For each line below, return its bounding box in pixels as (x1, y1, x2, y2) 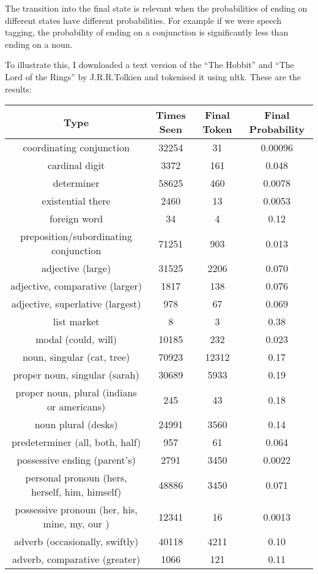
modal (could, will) (35, 332, 117, 347)
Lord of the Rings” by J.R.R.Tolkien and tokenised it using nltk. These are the (5, 70, 301, 83)
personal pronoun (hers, (25, 470, 127, 485)
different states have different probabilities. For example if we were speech (5, 13, 282, 26)
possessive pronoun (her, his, (15, 502, 138, 517)
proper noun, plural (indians (15, 385, 137, 400)
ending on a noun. (5, 37, 73, 50)
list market (53, 314, 100, 329)
